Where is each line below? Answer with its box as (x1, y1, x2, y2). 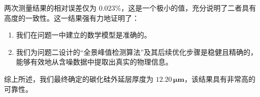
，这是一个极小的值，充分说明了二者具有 (121, 3, 256, 13)
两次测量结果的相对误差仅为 (4, 3, 96, 13)
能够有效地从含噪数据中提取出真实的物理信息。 (16, 56, 173, 67)
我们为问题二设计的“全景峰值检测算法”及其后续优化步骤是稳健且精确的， (16, 46, 258, 57)
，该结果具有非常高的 (184, 73, 255, 84)
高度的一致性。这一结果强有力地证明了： (4, 12, 139, 23)
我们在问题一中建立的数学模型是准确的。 (16, 29, 151, 40)
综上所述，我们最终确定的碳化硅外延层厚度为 (4, 73, 153, 84)
